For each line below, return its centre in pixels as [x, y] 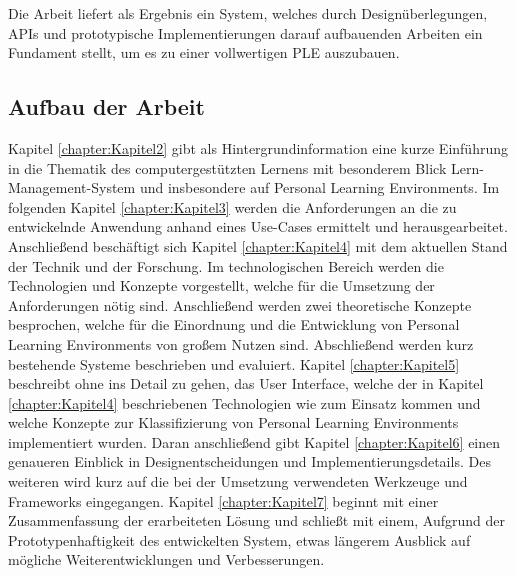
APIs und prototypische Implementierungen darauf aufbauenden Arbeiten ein [245, 32]
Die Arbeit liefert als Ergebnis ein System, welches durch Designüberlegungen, [248, 13]
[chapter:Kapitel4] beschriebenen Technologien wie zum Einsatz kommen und [244, 402]
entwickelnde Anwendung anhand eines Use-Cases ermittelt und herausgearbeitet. [258, 226]
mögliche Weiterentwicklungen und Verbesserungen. [166, 559]
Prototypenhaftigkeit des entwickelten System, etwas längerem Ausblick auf [239, 539]
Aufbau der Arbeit [106, 106]
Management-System [72, 187]
